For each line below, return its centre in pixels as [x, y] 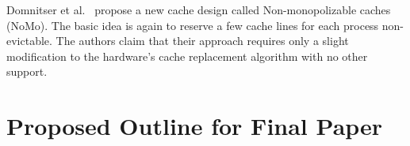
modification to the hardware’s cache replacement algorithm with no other [187, 56]
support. [27, 71]
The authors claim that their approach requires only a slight [202, 41]
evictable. [29, 41]
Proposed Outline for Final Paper [195, 126]
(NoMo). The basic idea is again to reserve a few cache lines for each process [193, 25]
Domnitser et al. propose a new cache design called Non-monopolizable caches [199, 9]
